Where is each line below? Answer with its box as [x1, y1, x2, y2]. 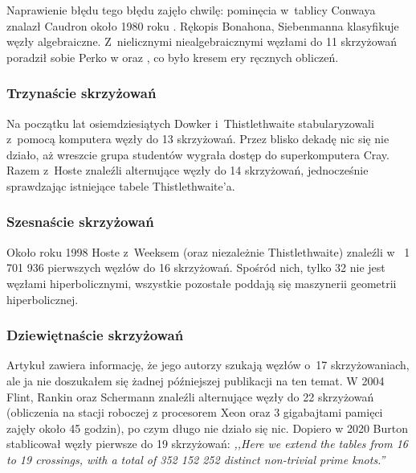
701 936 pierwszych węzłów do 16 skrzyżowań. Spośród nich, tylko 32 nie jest [6, 259, 385, 276]
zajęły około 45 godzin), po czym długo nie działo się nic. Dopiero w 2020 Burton [6, 419, 409, 436]
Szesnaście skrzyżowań [6, 212, 154, 232]
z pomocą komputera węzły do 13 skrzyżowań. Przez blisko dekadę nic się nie [6, 130, 389, 147]
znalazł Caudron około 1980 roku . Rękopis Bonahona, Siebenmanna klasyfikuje [6, 17, 399, 34]
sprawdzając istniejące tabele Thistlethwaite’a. [6, 177, 235, 194]
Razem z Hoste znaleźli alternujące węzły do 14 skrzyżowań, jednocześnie [6, 162, 369, 179]
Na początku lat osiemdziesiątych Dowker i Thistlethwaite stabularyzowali [6, 114, 374, 131]
